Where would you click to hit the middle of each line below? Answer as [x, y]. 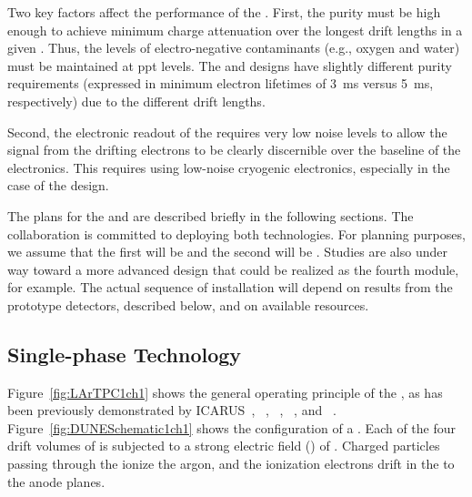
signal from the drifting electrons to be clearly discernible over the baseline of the [234, 150]
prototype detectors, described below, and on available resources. [188, 304]
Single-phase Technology [125, 354]
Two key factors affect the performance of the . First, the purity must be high [224, 12]
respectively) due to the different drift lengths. [136, 101]
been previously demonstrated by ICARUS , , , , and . [172, 410]
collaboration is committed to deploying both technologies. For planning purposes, [236, 233]
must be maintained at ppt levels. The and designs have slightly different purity [230, 65]
